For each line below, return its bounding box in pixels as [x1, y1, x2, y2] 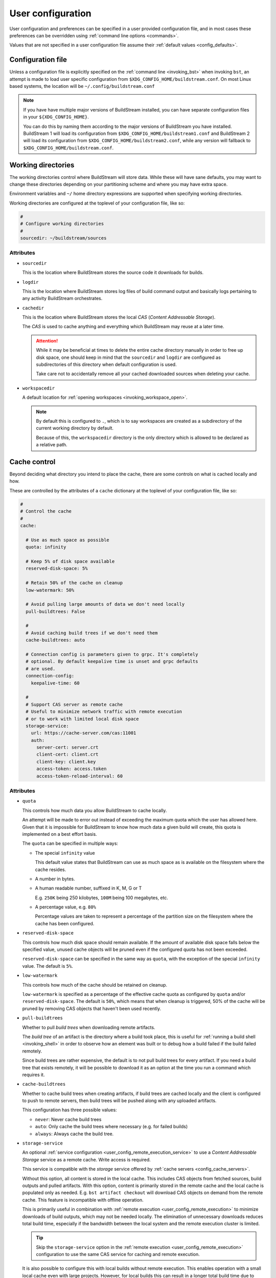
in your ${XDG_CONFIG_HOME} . [23, 114, 89, 120]
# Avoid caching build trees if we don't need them [26, 630, 158, 636]
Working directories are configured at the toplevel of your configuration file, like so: [9, 200, 185, 206]
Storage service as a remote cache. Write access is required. [22, 1156, 151, 1162]
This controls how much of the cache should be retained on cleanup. [22, 982, 168, 988]
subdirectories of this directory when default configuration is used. [36, 361, 177, 368]
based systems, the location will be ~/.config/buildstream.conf [9, 83, 155, 89]
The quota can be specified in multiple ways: [22, 840, 119, 847]
